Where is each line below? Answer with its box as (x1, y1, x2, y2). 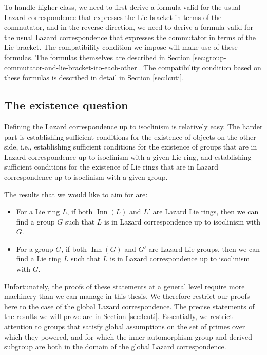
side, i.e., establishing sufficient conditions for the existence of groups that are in (4, 141, 257, 152)
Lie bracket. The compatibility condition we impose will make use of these (4, 42, 238, 52)
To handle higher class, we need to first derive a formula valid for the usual (4, 2, 241, 12)
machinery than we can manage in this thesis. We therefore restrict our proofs (4, 291, 250, 302)
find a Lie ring (16, 253, 62, 264)
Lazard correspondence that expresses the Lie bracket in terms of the (4, 11, 222, 22)
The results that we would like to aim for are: (4, 189, 148, 199)
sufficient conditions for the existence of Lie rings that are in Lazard (4, 161, 218, 172)
